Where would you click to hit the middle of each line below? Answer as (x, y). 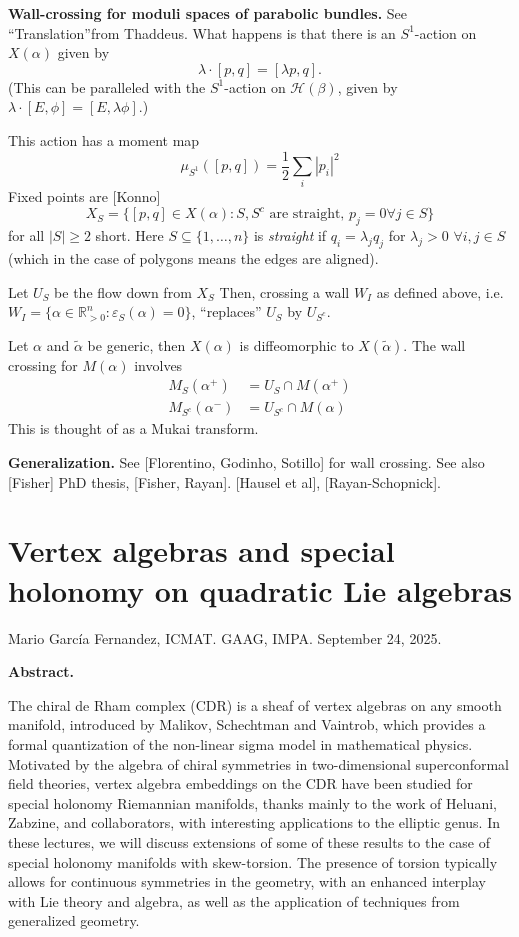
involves (158, 364)
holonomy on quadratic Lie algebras (260, 589)
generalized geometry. (74, 920)
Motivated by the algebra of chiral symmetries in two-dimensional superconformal (259, 763)
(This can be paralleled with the (107, 86)
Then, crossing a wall (284, 291)
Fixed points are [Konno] (84, 196)
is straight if (290, 235)
